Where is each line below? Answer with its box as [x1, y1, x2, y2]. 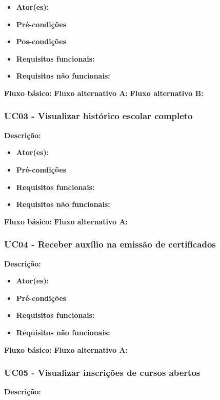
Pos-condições [16, 36, 67, 47]
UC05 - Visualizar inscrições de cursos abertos [4, 366, 201, 379]
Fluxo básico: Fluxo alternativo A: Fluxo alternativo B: [4, 87, 204, 98]
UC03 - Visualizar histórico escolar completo [4, 109, 193, 122]
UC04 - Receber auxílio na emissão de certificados [4, 238, 216, 251]
